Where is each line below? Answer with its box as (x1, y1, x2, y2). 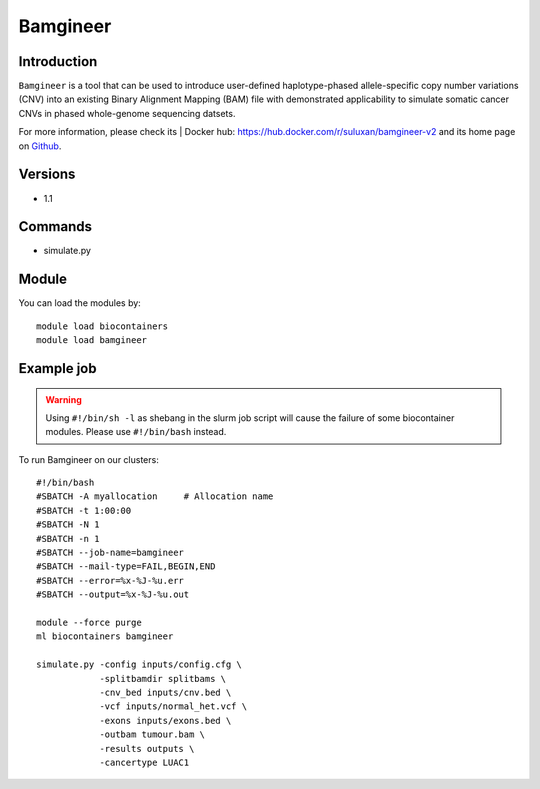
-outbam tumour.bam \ (99, 729, 205, 740)
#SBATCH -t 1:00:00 (36, 505, 132, 516)
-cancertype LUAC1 (99, 756, 190, 768)
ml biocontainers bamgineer (36, 631, 174, 642)
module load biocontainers (36, 320, 169, 332)
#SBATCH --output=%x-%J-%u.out (36, 589, 190, 600)
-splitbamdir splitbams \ (99, 673, 227, 684)
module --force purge (36, 617, 142, 628)
